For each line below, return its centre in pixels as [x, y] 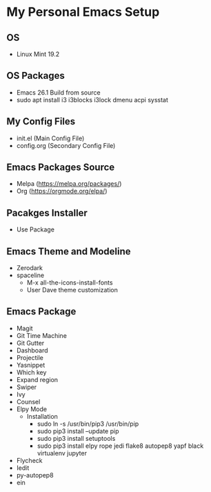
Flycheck [29, 460]
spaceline [30, 275]
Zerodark [29, 268]
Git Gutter [30, 343]
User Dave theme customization [72, 290]
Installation [42, 416]
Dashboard [32, 350]
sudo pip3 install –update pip [78, 431]
